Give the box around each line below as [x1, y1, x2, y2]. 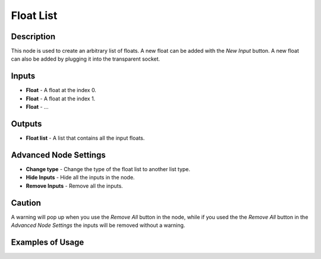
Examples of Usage [11, 237, 84, 247]
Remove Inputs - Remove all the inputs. [26, 182, 123, 189]
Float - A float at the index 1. [26, 95, 96, 102]
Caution [11, 198, 42, 208]
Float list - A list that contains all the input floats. [26, 134, 145, 142]
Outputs [11, 119, 42, 129]
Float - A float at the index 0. [26, 87, 96, 94]
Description [11, 31, 56, 42]
